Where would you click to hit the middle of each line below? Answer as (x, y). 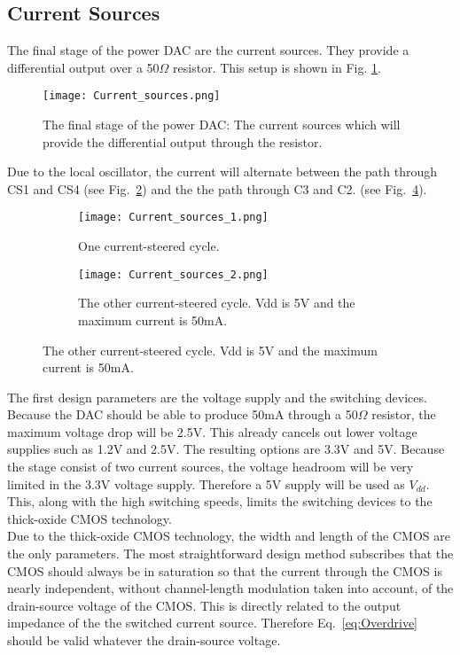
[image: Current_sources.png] (132, 96)
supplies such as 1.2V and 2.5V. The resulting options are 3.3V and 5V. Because (226, 449)
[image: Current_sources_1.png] (173, 218)
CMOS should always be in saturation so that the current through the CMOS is (225, 570)
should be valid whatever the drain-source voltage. (144, 640)
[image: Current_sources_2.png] (173, 274)
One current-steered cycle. (149, 246)
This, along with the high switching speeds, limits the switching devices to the (220, 501)
